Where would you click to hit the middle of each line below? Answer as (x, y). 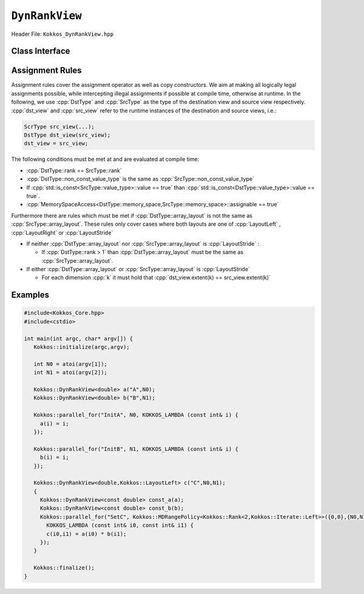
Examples (30, 295)
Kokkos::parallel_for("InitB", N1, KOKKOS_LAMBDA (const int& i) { (136, 449)
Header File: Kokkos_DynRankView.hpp (62, 34)
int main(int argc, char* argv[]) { (79, 339)
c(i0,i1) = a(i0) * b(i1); (86, 534)
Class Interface (41, 51)
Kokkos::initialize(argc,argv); (82, 347)
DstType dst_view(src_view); (67, 135)
